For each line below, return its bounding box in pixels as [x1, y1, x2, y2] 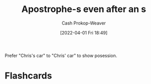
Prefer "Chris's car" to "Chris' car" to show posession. [5, 52, 117, 58]
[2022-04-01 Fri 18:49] [60, 29, 108, 35]
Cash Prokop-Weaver [61, 20, 106, 26]
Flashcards [5, 70, 52, 81]
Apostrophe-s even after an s [21, 3, 146, 15]
